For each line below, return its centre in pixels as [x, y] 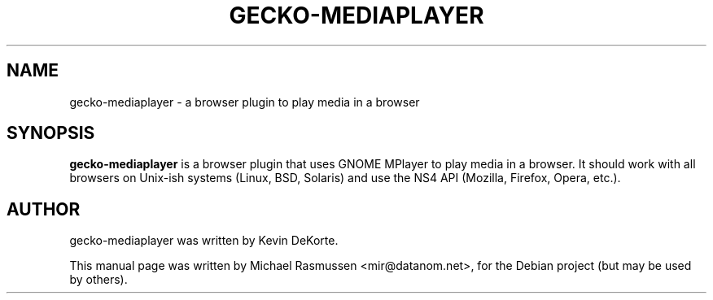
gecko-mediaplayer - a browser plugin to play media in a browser [245, 102]
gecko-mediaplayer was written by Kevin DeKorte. [204, 241]
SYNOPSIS [51, 133]
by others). [98, 280]
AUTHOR [44, 209]
